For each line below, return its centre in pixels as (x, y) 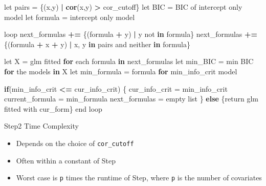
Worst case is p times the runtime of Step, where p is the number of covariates (139, 178)
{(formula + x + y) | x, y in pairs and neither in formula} (97, 44)
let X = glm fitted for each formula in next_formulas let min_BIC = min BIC (129, 61)
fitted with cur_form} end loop (53, 108)
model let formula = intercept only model (70, 17)
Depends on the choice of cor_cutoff (75, 143)
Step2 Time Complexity (41, 126)
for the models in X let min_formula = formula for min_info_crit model (121, 71)
